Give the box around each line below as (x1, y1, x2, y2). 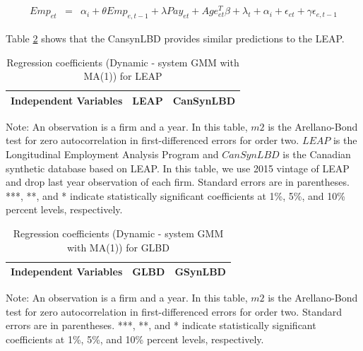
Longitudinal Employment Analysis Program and (6, 146, 219, 161)
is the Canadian (282, 146, 351, 161)
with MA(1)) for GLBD (66, 239, 169, 254)
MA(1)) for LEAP (83, 69, 162, 83)
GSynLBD (174, 264, 226, 279)
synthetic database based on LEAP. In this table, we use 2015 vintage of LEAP (6, 160, 350, 175)
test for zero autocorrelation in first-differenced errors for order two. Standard (6, 304, 342, 319)
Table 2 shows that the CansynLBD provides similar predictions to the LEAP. (6, 30, 345, 45)
